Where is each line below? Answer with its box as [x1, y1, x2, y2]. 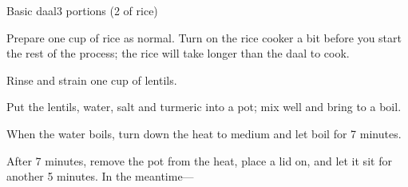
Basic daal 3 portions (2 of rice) [6, 2, 158, 18]
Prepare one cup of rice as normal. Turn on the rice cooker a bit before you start [6, 29, 402, 46]
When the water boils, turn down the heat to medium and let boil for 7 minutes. [6, 125, 402, 141]
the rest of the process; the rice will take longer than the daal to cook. [6, 45, 350, 62]
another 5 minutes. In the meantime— [6, 168, 194, 185]
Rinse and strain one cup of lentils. [6, 71, 177, 88]
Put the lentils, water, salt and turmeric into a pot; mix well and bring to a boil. [6, 98, 402, 115]
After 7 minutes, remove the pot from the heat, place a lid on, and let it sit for [6, 152, 392, 169]
